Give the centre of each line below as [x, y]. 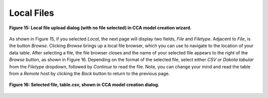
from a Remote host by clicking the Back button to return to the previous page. [90, 73]
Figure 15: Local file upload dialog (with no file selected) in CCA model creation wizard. [100, 28]
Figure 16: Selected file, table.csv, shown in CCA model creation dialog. [84, 85]
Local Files [32, 13]
